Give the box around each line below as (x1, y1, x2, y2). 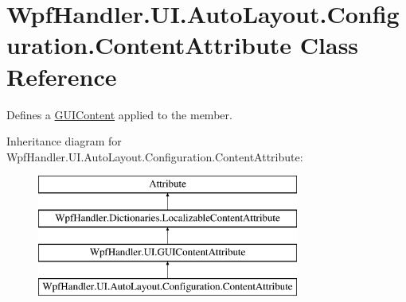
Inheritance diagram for (6, 133, 122, 149)
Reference (6, 60, 117, 92)
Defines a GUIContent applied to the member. (6, 106, 232, 122)
